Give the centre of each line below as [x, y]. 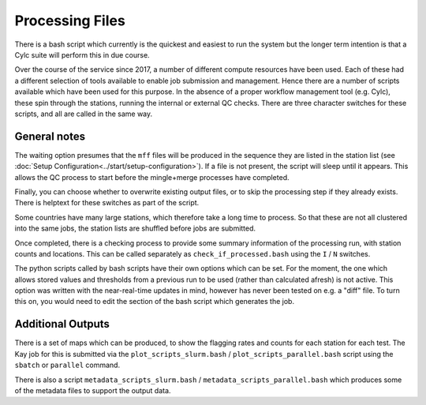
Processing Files [70, 21]
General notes [50, 136]
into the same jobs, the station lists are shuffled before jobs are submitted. [135, 228]
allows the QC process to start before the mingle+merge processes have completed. [152, 177]
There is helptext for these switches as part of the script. [107, 203]
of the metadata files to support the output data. [93, 390]
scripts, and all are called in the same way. [84, 114]
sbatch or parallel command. [67, 365]
